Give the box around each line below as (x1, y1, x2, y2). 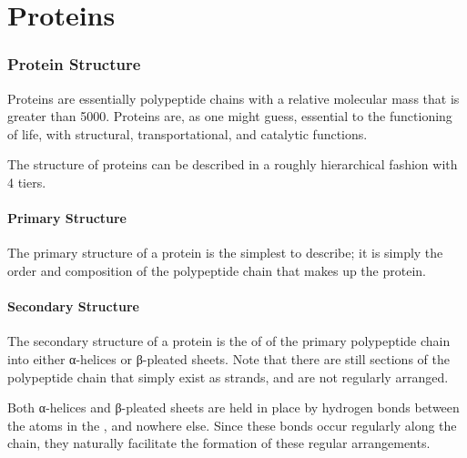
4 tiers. (7, 172, 46, 191)
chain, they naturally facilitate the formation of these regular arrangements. (7, 433, 431, 453)
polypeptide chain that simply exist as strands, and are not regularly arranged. (7, 367, 449, 386)
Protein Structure (7, 53, 141, 76)
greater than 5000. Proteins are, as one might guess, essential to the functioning (7, 107, 452, 126)
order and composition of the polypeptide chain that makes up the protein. (7, 260, 426, 280)
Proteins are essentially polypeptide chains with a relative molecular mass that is (7, 88, 460, 107)
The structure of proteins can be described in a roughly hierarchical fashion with (7, 155, 458, 174)
